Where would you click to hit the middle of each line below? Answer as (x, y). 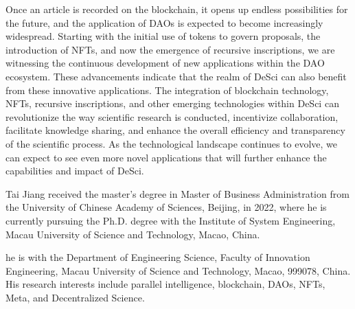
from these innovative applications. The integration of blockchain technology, (167, 90)
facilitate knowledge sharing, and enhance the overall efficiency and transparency (175, 130)
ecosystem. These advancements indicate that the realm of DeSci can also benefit (176, 76)
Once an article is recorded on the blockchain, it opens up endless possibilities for (177, 9)
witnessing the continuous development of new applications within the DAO (165, 63)
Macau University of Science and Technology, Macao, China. (133, 234)
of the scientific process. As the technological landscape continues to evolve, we (172, 143)
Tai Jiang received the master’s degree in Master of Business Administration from (177, 193)
